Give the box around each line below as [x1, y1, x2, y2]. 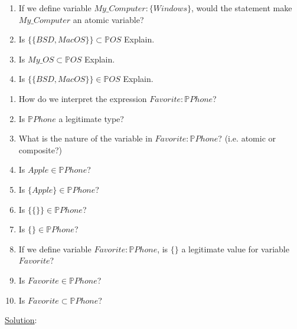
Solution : [5, 314, 37, 326]
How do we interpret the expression [18, 92, 147, 104]
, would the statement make [191, 2, 292, 14]
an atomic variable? [73, 13, 144, 25]
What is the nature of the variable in [18, 132, 152, 144]
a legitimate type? [58, 112, 124, 124]
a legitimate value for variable [181, 242, 289, 255]
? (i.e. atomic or [218, 132, 276, 144]
